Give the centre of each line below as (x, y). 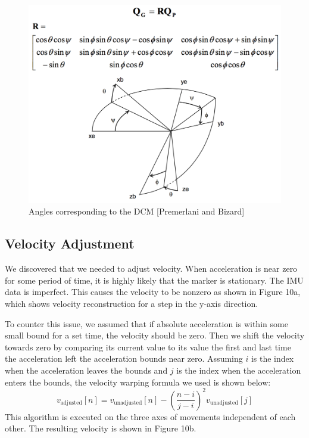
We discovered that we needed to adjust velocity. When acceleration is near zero (151, 268)
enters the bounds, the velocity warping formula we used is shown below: (138, 382)
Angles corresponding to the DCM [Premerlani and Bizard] (137, 211)
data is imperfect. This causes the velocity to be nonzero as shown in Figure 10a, (153, 292)
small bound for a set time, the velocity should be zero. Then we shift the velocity (155, 335)
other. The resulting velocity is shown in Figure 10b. (101, 428)
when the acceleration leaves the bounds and (86, 370)
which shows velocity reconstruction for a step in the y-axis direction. (132, 303)
